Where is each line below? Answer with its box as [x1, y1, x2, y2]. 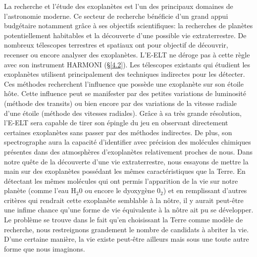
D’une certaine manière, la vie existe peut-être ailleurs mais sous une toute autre [4, 234, 249, 244]
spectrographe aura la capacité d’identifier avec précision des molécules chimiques [4, 137, 251, 147]
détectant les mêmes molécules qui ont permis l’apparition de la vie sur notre [4, 175, 238, 186]
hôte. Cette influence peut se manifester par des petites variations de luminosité [4, 88, 246, 99]
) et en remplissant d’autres [163, 185, 247, 196]
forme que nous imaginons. [4, 243, 85, 254]
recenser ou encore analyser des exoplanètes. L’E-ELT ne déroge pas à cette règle [4, 49, 250, 59]
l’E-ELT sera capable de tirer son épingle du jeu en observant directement [4, 117, 228, 128]
